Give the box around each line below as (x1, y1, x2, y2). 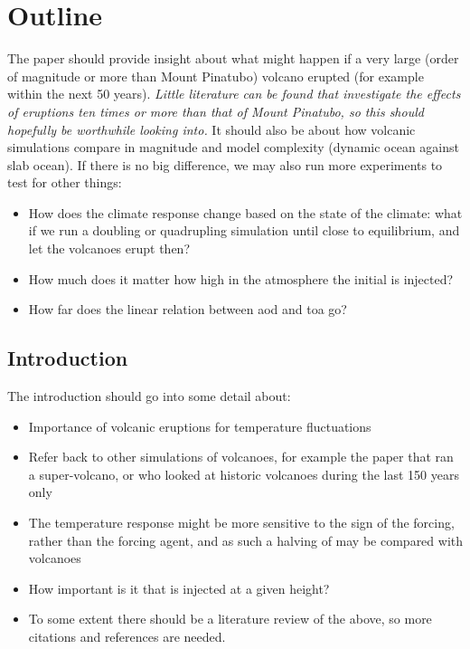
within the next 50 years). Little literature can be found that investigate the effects (7, 84, 461, 103)
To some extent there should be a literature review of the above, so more (28, 609, 432, 628)
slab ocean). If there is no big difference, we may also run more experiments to (7, 155, 443, 174)
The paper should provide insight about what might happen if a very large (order (7, 49, 459, 68)
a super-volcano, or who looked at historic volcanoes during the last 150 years (28, 464, 459, 483)
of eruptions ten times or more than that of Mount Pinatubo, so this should (7, 101, 424, 120)
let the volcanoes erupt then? (28, 239, 191, 258)
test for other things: (7, 173, 122, 192)
